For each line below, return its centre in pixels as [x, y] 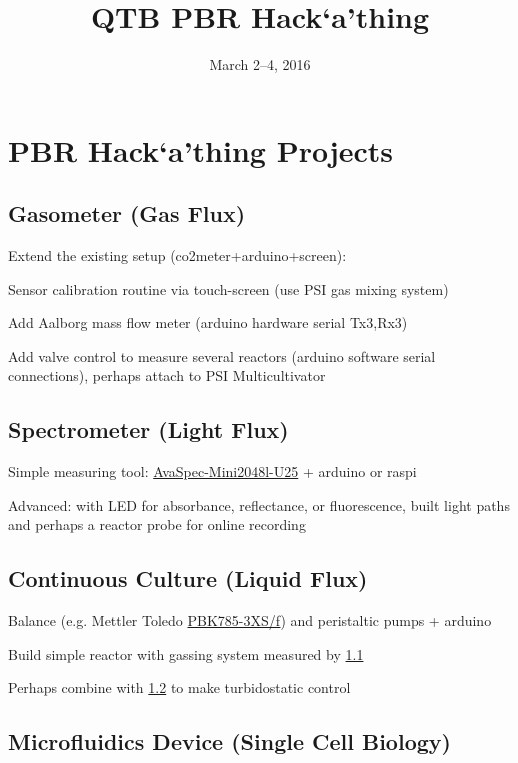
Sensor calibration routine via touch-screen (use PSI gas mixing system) [228, 288]
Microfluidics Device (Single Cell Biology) [229, 741]
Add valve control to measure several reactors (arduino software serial [222, 355]
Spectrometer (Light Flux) [148, 429]
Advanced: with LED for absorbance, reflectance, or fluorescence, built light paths [259, 504]
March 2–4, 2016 [260, 64]
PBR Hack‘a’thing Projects [201, 149]
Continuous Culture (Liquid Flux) [188, 578]
